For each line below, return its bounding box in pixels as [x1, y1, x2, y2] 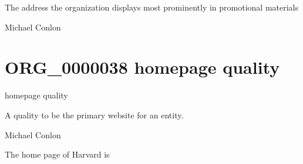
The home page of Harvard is [5, 148, 110, 160]
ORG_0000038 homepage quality [5, 55, 280, 79]
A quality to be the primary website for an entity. [5, 108, 184, 121]
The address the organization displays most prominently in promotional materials [5, 1, 299, 13]
